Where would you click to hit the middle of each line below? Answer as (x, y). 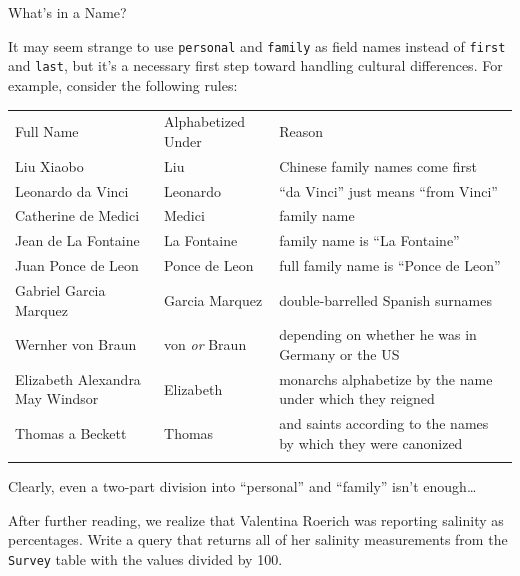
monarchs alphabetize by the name (386, 378)
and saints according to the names (384, 423)
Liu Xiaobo (49, 165)
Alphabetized (204, 121)
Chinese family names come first (378, 165)
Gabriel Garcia (60, 289)
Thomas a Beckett (71, 433)
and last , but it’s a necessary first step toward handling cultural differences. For (255, 65)
